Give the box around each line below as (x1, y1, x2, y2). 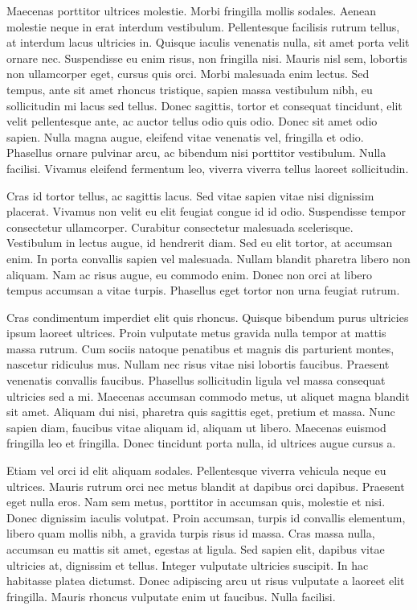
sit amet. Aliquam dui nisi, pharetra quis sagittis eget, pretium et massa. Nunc (6, 403, 395, 420)
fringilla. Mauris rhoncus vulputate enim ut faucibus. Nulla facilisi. (6, 587, 336, 604)
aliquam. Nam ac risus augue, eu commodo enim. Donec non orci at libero (6, 266, 373, 282)
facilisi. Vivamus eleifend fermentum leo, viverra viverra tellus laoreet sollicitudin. (6, 159, 409, 176)
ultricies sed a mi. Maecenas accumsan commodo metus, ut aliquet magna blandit (6, 387, 410, 404)
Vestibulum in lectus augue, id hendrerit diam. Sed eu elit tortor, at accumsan (6, 234, 393, 251)
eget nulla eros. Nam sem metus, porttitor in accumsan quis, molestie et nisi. (6, 493, 386, 510)
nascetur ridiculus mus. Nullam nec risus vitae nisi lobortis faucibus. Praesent (6, 356, 390, 373)
